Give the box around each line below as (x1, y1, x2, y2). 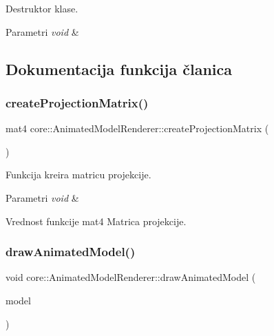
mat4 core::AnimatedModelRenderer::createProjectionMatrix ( (6, 121, 269, 136)
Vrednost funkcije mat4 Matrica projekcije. (6, 213, 187, 228)
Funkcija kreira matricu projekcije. (6, 167, 151, 182)
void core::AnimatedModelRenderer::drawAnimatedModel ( (6, 270, 256, 284)
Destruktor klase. (6, 1, 78, 15)
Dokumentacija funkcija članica (6, 58, 233, 79)
